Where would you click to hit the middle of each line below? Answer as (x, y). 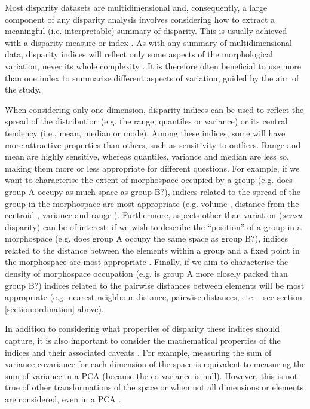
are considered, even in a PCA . (63, 399)
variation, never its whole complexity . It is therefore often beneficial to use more (153, 65)
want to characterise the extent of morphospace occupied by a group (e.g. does (149, 180)
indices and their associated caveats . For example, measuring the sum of (138, 352)
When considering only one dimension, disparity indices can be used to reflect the (154, 109)
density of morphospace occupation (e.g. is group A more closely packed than (146, 274)
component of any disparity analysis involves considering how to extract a (140, 19)
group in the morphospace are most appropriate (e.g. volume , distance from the (152, 203)
